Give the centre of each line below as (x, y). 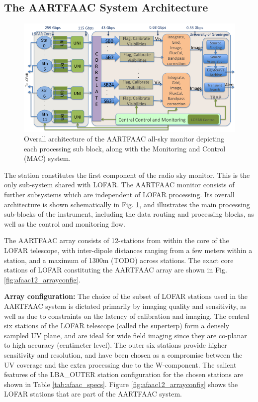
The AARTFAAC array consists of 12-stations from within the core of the (117, 240)
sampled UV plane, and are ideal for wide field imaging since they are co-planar (126, 335)
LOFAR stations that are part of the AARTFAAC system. (93, 394)
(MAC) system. (47, 158)
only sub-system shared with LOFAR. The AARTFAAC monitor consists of (119, 185)
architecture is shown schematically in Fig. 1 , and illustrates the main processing (127, 204)
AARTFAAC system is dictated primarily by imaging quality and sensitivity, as (125, 306)
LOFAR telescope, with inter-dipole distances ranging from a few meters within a (128, 250)
